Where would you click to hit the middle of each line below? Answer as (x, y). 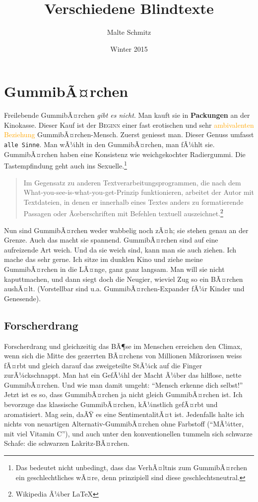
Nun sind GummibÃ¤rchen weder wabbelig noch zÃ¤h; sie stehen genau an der (126, 230)
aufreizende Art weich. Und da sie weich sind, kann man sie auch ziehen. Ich (120, 249)
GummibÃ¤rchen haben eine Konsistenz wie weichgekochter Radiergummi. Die (125, 154)
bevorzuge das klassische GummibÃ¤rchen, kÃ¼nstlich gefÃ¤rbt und (111, 404)
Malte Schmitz (129, 32)
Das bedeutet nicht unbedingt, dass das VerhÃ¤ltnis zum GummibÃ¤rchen (131, 467)
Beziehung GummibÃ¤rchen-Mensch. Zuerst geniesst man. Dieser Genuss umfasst (129, 134)
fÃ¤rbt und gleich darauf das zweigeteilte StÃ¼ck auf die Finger (103, 365)
